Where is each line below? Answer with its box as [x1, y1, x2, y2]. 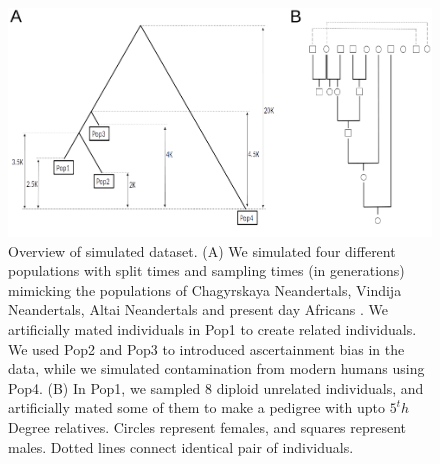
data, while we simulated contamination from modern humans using [8, 358, 425, 379]
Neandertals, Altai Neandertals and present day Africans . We [8, 299, 389, 320]
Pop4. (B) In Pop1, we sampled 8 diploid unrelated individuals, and [8, 377, 424, 398]
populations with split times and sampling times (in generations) [8, 260, 405, 281]
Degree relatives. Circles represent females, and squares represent [8, 417, 407, 438]
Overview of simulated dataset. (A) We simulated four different [8, 240, 396, 261]
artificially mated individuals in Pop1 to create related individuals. [8, 319, 417, 340]
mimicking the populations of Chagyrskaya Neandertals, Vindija [8, 279, 402, 300]
